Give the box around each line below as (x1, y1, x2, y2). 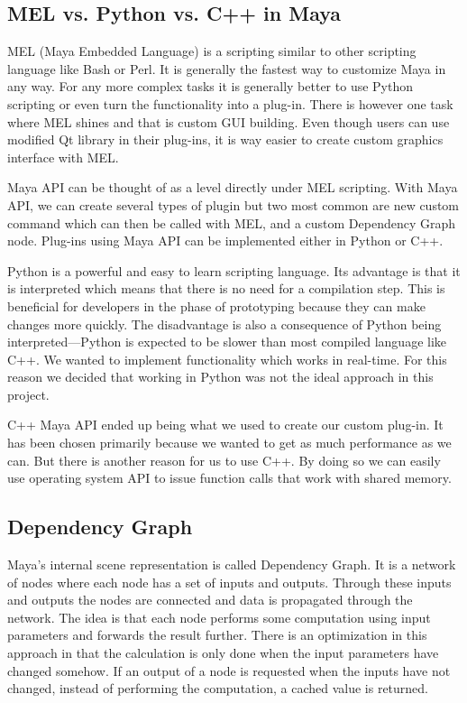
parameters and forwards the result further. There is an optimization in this (7, 625, 427, 644)
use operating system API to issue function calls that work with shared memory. (7, 468, 452, 487)
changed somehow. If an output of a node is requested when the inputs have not (7, 661, 451, 680)
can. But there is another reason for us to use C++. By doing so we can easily (7, 450, 441, 469)
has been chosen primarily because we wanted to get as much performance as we (7, 433, 452, 452)
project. (7, 384, 50, 403)
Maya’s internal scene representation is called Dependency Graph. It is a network (7, 555, 456, 574)
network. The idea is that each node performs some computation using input (7, 607, 431, 626)
